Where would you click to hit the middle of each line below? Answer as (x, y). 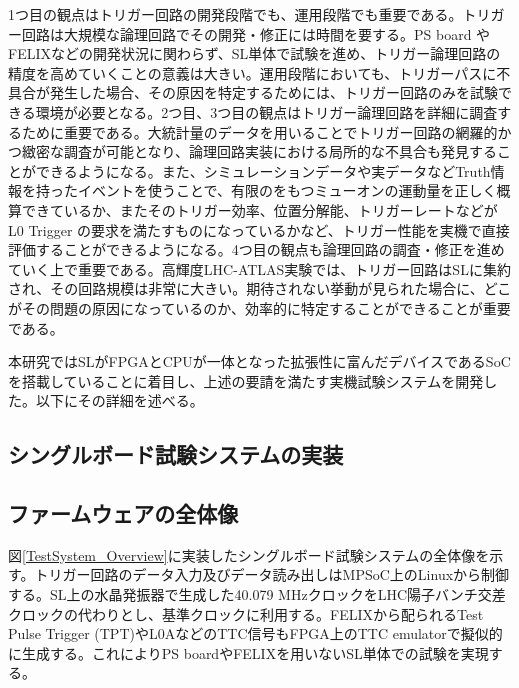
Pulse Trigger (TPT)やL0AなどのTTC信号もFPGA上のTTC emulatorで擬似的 (255, 633)
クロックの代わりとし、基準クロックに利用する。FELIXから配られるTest (246, 613)
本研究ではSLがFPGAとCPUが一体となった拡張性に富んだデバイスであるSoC (259, 361)
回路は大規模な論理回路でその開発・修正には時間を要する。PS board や (256, 33)
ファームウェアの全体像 (123, 513)
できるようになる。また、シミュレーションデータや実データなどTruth (263, 170)
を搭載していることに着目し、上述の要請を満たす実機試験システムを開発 (246, 380)
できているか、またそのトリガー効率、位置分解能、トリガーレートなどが (259, 209)
